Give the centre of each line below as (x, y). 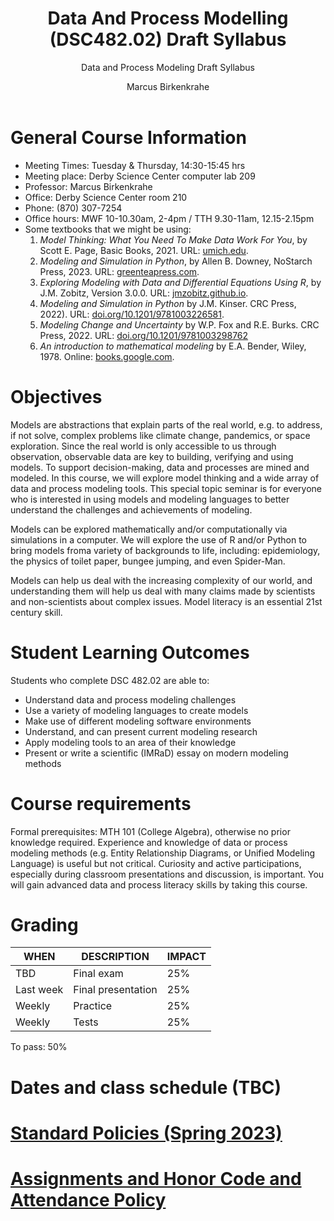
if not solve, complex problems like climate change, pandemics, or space (160, 435)
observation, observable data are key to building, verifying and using (152, 456)
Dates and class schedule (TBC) (146, 1087)
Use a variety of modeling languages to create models (136, 710)
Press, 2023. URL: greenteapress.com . (119, 271)
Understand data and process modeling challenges (130, 699)
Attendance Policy (88, 1200)
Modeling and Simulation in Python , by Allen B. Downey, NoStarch (176, 261)
